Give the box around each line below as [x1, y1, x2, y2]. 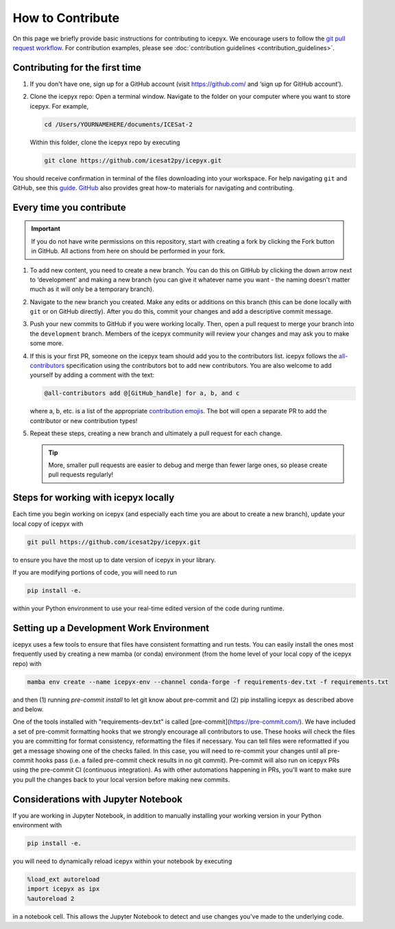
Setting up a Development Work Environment [12, 622, 209, 634]
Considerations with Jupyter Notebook [12, 793, 183, 805]
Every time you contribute [12, 201, 126, 213]
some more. [29, 339, 64, 347]
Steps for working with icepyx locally [12, 492, 175, 504]
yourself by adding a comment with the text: [29, 371, 154, 379]
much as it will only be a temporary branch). [29, 285, 154, 293]
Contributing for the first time [12, 62, 142, 73]
